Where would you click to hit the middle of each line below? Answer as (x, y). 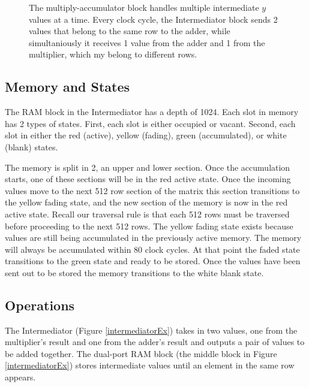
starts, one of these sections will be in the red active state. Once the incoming (148, 179)
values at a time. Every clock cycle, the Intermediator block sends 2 (153, 19)
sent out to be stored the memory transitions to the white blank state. (134, 272)
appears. (20, 377)
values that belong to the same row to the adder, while (130, 31)
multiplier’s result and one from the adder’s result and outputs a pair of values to (155, 342)
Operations (40, 305)
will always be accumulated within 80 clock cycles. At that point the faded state (152, 249)
